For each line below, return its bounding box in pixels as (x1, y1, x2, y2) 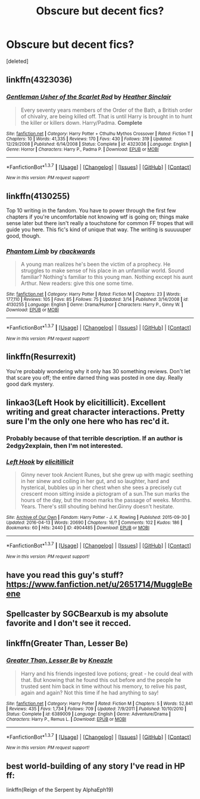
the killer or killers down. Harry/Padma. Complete (20, 119, 143, 126)
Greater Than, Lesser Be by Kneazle (6, 656, 113, 665)
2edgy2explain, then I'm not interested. (6, 442, 123, 450)
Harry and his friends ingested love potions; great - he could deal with (20, 670, 193, 677)
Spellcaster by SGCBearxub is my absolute (6, 609, 168, 619)
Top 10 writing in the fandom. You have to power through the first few (6, 207, 177, 214)
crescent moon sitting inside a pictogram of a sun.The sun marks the (20, 490, 190, 497)
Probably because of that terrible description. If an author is (6, 434, 183, 442)
